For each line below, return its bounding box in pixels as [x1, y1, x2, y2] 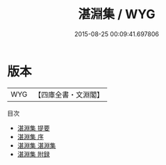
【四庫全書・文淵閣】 [34, 90, 104, 100]
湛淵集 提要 [17, 123, 50, 132]
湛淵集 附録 [17, 150, 50, 158]
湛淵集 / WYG [78, 6, 156, 22]
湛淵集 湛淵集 [17, 141, 56, 150]
